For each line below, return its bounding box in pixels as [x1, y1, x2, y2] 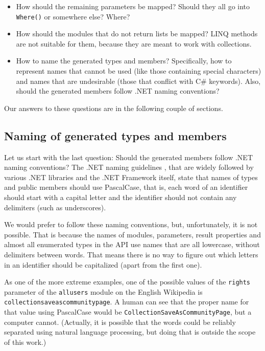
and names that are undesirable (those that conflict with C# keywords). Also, [16, 75, 261, 86]
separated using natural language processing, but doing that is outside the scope [4, 326, 256, 337]
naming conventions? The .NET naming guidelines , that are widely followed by [4, 162, 254, 172]
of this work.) [4, 336, 46, 347]
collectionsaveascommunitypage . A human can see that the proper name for [4, 296, 249, 307]
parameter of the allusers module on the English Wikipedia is [4, 286, 203, 297]
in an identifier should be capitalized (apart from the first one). [4, 259, 202, 270]
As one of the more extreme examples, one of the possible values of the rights [4, 276, 251, 287]
